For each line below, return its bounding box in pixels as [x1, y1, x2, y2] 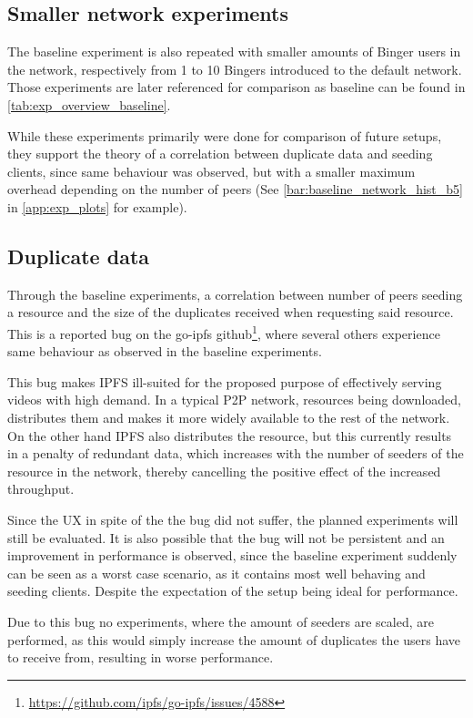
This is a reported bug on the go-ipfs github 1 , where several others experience [7, 321, 440, 343]
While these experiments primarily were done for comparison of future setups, [7, 126, 442, 145]
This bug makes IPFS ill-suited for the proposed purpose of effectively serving [7, 372, 442, 391]
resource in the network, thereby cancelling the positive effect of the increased [7, 461, 441, 480]
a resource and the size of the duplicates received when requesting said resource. [7, 303, 454, 322]
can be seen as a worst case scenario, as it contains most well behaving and [7, 563, 426, 582]
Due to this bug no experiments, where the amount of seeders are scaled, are [7, 611, 434, 631]
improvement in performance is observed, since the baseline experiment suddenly [7, 546, 458, 565]
